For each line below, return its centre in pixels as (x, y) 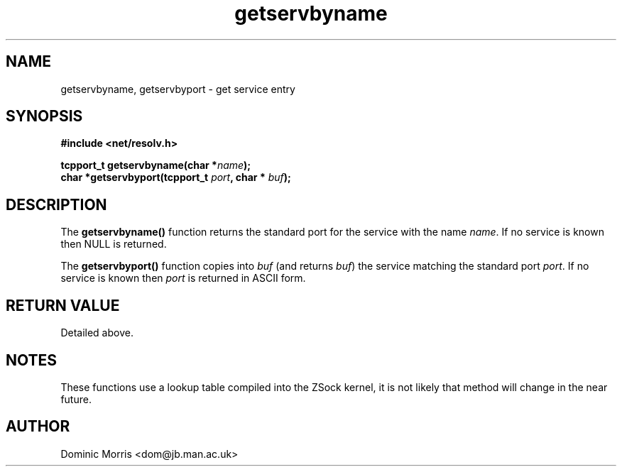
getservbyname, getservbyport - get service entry (178, 89)
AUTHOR (38, 427)
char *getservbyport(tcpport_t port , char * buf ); (176, 177)
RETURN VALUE (63, 305)
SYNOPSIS (44, 116)
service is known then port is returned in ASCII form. (183, 278)
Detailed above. (97, 333)
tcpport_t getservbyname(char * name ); (156, 165)
